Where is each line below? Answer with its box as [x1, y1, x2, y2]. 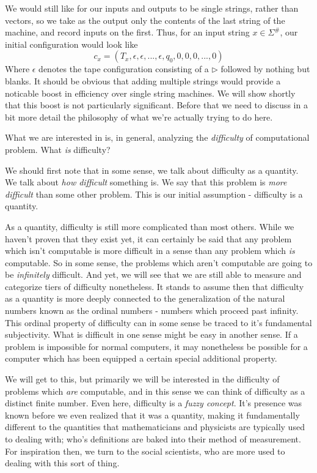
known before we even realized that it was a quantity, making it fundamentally [5, 408, 300, 421]
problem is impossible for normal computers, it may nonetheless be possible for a [5, 340, 308, 352]
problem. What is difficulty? [5, 143, 111, 155]
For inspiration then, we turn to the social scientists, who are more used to [5, 444, 285, 457]
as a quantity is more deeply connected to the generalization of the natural [5, 292, 285, 305]
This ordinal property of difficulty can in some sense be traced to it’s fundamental [5, 316, 312, 329]
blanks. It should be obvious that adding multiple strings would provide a [5, 74, 281, 87]
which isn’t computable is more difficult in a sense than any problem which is [5, 244, 295, 257]
